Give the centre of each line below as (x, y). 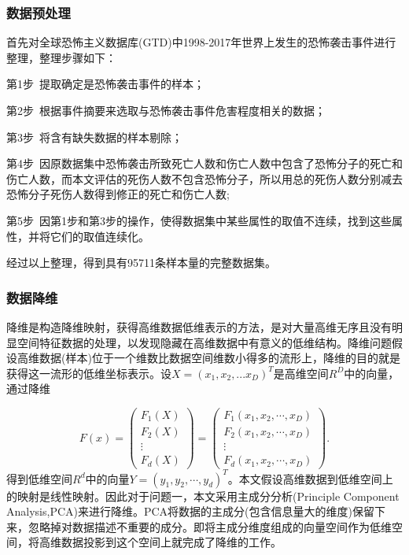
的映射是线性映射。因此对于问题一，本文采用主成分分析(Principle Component (203, 496)
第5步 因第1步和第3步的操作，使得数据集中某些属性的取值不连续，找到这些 (199, 220)
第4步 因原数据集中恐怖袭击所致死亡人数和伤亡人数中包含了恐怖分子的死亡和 (204, 163)
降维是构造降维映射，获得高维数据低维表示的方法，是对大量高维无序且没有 (199, 326)
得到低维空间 (39, 478)
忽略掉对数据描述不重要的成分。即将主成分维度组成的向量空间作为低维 (210, 526)
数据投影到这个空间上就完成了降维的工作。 (171, 542)
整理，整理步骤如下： (61, 57)
